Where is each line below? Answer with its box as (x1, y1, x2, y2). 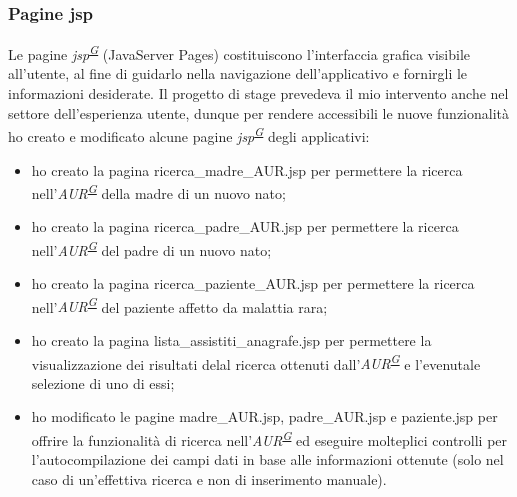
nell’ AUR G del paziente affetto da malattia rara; (31, 293, 328, 317)
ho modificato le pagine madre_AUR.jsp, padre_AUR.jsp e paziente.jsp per (31, 406, 498, 427)
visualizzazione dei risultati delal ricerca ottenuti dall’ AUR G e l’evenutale (31, 350, 481, 374)
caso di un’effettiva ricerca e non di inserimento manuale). (31, 468, 387, 489)
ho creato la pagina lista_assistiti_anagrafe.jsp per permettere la (31, 330, 432, 351)
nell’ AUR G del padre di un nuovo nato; (31, 236, 272, 260)
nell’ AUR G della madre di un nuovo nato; (31, 180, 286, 203)
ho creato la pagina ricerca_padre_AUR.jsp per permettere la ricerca (31, 216, 459, 237)
